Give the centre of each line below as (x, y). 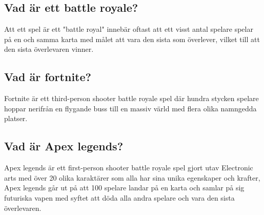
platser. (16, 118)
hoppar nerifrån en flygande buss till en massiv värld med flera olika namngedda (130, 108)
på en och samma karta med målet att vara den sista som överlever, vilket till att (132, 39)
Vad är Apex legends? (64, 146)
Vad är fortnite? (48, 77)
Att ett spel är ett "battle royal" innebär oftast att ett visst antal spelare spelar (129, 29)
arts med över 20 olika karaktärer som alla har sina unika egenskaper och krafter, (132, 177)
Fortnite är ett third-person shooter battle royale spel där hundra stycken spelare (131, 98)
